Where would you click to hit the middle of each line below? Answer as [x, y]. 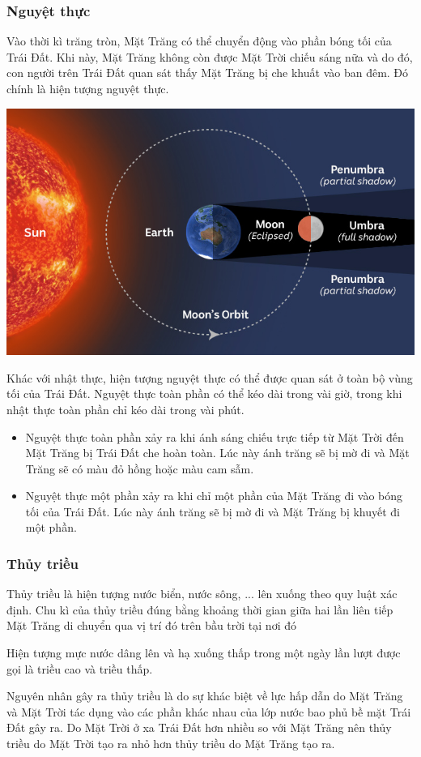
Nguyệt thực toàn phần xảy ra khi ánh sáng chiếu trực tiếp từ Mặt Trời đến [215, 436]
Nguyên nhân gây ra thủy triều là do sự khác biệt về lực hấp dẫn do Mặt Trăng [205, 696]
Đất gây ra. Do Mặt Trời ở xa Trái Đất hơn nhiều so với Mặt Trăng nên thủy [199, 727]
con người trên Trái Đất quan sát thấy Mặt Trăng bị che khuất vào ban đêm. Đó [208, 73]
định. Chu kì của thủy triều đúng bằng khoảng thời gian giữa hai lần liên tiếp [200, 609]
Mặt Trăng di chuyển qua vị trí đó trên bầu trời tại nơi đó [151, 625]
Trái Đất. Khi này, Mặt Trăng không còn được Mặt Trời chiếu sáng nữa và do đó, [210, 56]
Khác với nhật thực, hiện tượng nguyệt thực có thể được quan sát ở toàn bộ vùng [210, 377]
